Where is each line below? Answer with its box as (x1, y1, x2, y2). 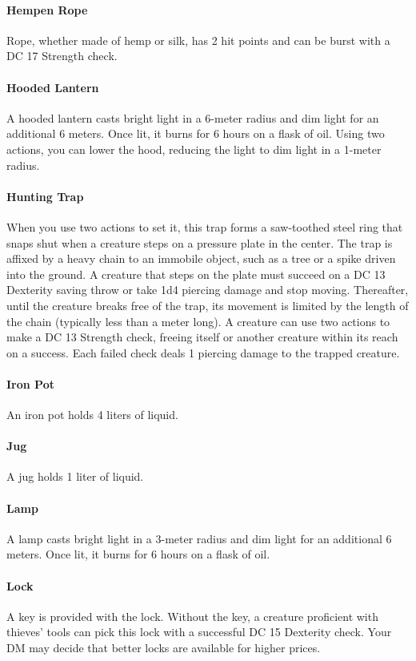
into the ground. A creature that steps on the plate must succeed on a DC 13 (6, 265, 386, 282)
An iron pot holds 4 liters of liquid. (6, 406, 178, 423)
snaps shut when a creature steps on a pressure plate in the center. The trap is (6, 234, 393, 251)
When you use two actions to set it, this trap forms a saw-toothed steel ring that (6, 218, 403, 235)
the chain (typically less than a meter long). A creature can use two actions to (6, 312, 390, 329)
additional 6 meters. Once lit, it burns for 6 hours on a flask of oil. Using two (6, 125, 385, 142)
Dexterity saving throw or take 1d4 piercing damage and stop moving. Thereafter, (6, 281, 409, 298)
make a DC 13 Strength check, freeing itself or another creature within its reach (6, 328, 398, 345)
